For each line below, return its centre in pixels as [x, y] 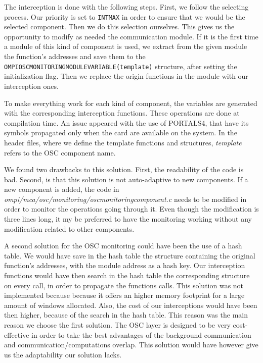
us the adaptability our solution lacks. [63, 354]
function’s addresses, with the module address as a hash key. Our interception [125, 265]
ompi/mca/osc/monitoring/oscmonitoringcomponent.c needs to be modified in [125, 199]
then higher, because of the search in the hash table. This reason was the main [126, 315]
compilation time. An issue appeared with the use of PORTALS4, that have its [126, 122]
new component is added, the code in [62, 189]
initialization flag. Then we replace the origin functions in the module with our [126, 76]
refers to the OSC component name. [60, 152]
